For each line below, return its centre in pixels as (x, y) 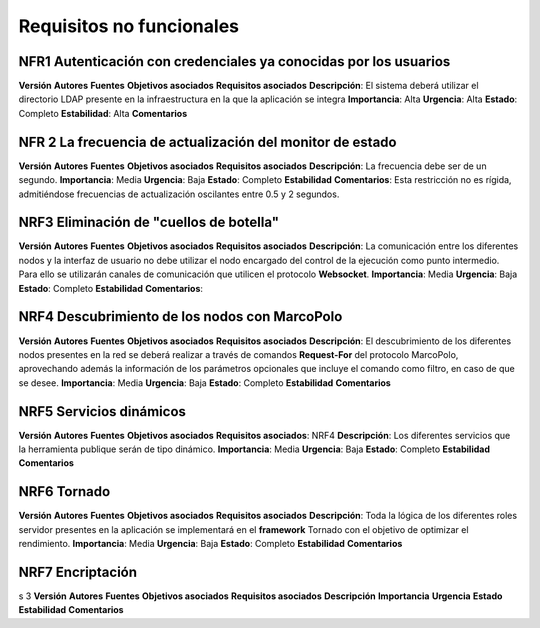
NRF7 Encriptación (78, 571)
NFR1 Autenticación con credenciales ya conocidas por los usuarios (234, 61)
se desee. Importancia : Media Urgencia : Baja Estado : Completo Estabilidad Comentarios (205, 382)
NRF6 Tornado (64, 491)
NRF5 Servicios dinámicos (102, 411)
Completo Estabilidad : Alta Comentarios (103, 113)
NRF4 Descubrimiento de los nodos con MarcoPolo (180, 316)
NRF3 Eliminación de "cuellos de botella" (149, 222)
